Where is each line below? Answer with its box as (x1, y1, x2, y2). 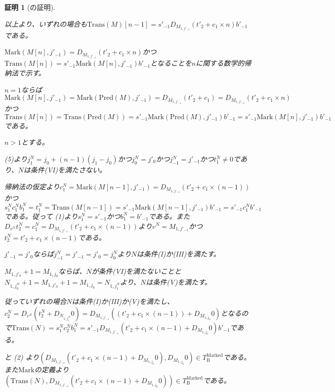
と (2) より (4, 352, 40, 362)
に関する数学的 (196, 58, 245, 68)
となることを (150, 58, 192, 68)
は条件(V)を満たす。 (146, 277, 211, 287)
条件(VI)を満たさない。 (30, 165, 106, 175)
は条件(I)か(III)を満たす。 (136, 249, 220, 259)
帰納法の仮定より (4, 181, 60, 191)
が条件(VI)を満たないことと (91, 266, 181, 276)
